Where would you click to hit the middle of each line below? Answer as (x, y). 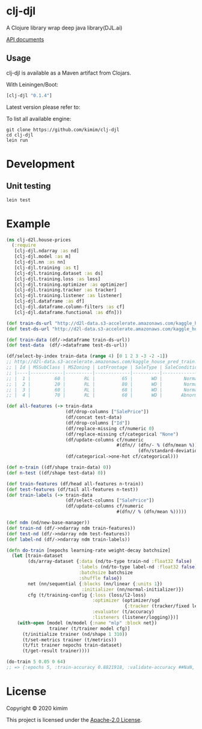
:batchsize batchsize (106, 573)
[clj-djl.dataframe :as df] (49, 301)
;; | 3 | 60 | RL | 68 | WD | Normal (103, 390)
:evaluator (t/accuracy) (123, 612)
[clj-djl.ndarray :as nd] (47, 251)
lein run (17, 140)
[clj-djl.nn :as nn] (40, 262)
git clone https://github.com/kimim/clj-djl (63, 130)
